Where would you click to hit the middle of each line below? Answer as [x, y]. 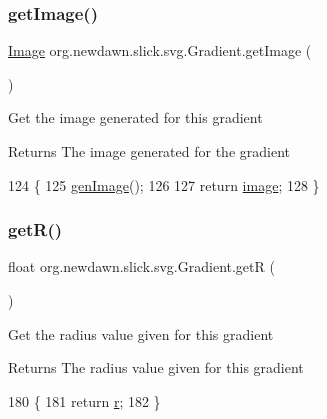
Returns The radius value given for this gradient [156, 367]
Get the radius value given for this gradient [141, 333]
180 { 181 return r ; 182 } [84, 400]
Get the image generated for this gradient [135, 117]
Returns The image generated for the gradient [149, 151]
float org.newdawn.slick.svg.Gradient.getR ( [141, 266]
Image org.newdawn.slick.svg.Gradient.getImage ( [160, 50]
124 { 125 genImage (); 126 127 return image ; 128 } [164, 184]
